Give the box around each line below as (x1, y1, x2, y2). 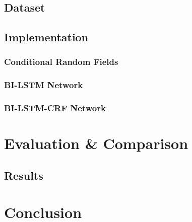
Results (4, 167, 43, 183)
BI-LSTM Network (4, 79, 83, 91)
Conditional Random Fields (4, 55, 118, 68)
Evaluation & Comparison (4, 133, 188, 154)
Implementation (4, 29, 89, 45)
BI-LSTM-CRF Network (4, 102, 106, 114)
